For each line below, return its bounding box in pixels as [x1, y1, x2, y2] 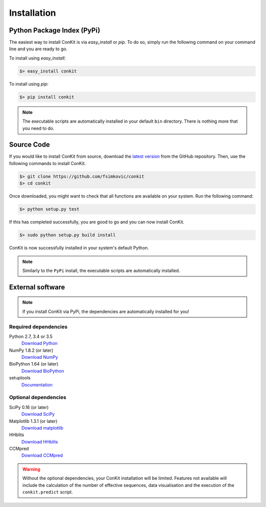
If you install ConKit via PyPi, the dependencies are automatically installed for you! [22, 308, 190, 314]
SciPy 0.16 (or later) [9, 404, 49, 410]
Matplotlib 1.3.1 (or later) [9, 418, 58, 424]
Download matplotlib [21, 425, 64, 431]
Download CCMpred [21, 452, 63, 458]
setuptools [9, 375, 31, 381]
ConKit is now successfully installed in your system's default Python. [9, 245, 149, 251]
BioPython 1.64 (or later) [9, 361, 59, 367]
